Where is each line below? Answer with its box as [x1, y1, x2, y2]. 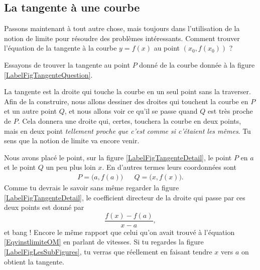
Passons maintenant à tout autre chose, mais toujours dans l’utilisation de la [4, 23, 240, 34]
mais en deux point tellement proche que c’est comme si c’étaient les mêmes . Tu [4, 125, 251, 136]
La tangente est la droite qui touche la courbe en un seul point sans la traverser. [4, 86, 251, 97]
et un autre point [4, 106, 57, 116]
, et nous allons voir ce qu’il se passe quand [64, 106, 198, 116]
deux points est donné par [4, 202, 84, 212]
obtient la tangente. [4, 256, 64, 266]
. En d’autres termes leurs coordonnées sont [102, 162, 236, 172]
